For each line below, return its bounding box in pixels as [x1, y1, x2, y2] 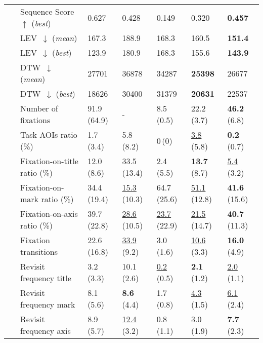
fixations [20, 114, 51, 126]
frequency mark [20, 298, 75, 310]
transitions [20, 246, 58, 257]
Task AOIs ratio [20, 129, 77, 140]
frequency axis [20, 325, 71, 336]
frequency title [20, 272, 71, 284]
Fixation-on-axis [20, 208, 78, 219]
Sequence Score [20, 6, 74, 17]
